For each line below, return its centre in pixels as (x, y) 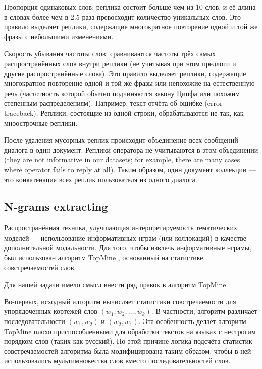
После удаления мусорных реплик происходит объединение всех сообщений (121, 140)
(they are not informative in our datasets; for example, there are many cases (122, 159)
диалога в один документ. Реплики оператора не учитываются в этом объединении (131, 149)
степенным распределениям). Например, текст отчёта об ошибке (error (113, 103)
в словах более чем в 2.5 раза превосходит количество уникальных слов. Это (122, 16)
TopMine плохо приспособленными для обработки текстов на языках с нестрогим (130, 331)
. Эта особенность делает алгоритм (192, 321)
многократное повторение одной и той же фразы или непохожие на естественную (129, 83)
